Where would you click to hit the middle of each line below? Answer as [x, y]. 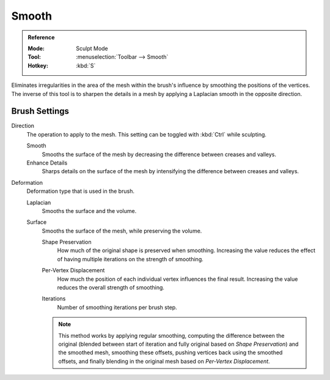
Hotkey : [38, 65]
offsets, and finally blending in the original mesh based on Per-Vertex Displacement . [164, 361]
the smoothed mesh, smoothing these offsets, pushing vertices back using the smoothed [170, 352]
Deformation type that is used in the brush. [80, 191]
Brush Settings [40, 111]
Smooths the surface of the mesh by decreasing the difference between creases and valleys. [159, 154]
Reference [41, 37]
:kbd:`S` [86, 65]
